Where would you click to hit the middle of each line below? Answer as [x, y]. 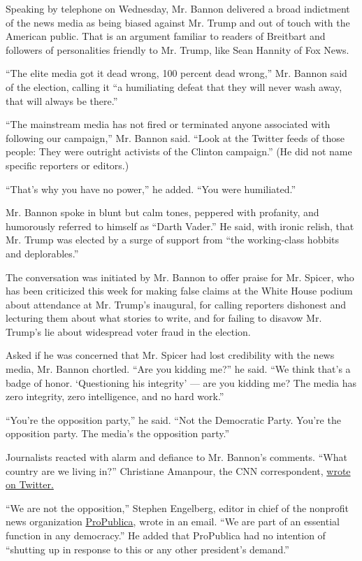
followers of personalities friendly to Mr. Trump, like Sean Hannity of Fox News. [178, 49]
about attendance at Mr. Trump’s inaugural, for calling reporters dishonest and [176, 304]
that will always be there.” [62, 100]
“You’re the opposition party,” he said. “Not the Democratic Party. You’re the [173, 419]
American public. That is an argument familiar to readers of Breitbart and [166, 36]
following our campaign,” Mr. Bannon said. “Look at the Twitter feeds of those [175, 137]
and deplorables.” [42, 253]
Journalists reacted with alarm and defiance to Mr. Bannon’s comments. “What [176, 457]
